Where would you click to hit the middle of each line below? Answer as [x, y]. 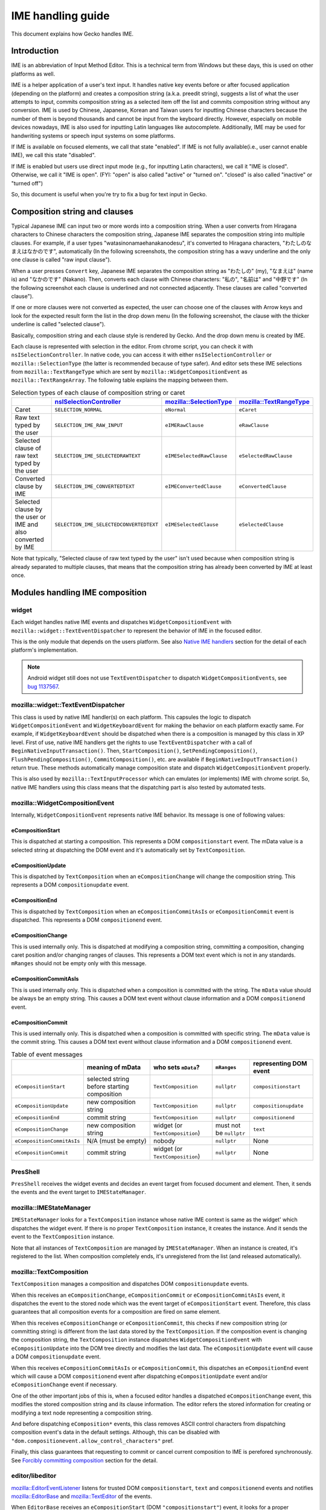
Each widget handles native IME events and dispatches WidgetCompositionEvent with [121, 622]
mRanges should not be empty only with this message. [79, 963]
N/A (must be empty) [117, 1141]
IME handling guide [60, 16]
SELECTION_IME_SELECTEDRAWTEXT [98, 456]
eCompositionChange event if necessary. [64, 1385]
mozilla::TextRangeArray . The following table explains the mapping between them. [120, 380]
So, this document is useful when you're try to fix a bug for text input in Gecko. [109, 194]
